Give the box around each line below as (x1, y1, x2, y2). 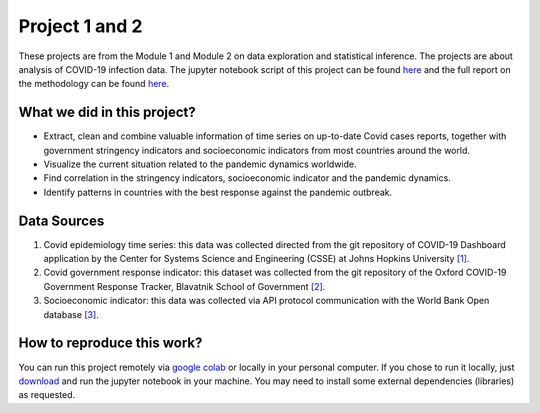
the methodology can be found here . (18, 78, 170, 90)
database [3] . (43, 308, 99, 320)
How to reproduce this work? (18, 335, 203, 352)
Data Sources (18, 212, 105, 229)
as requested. (18, 389, 76, 401)
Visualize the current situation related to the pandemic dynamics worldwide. (43, 158, 357, 170)
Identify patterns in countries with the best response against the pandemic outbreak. (43, 186, 393, 198)
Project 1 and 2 (18, 15, 143, 37)
